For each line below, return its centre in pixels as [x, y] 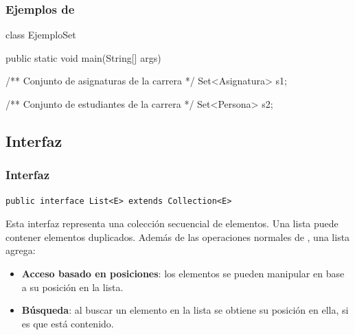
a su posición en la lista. [72, 287]
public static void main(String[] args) [83, 57]
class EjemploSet [41, 35]
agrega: [21, 250]
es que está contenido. [68, 323]
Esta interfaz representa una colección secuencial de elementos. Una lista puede [172, 223]
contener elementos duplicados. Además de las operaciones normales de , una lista [178, 236]
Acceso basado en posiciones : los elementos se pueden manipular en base [183, 273]
